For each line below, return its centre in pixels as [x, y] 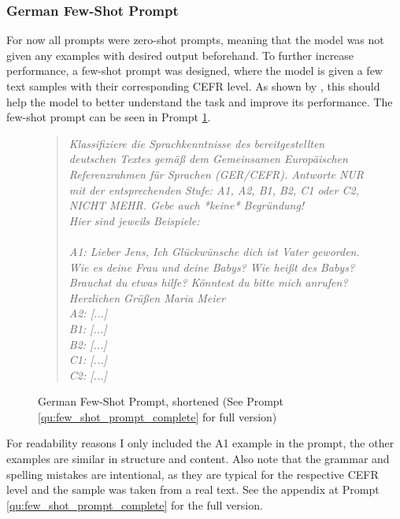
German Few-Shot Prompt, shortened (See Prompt [161, 401]
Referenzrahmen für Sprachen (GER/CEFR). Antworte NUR [216, 174]
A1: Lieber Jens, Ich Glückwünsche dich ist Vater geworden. [214, 251]
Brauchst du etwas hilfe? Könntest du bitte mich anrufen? [208, 282]
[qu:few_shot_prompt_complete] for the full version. [135, 504]
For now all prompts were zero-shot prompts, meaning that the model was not [195, 40]
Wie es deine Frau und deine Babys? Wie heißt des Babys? [212, 267]
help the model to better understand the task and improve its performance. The [200, 101]
